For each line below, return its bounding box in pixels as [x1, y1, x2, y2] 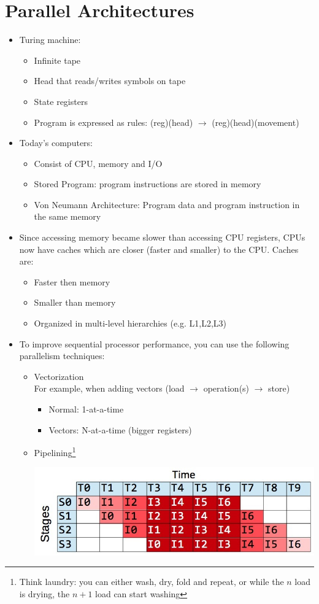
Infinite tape [34, 53, 81, 66]
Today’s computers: [19, 136, 93, 149]
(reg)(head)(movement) [212, 115, 299, 128]
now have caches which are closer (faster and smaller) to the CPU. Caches [19, 242, 299, 255]
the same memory [34, 210, 101, 223]
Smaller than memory [34, 296, 116, 309]
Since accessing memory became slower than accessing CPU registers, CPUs [19, 231, 306, 244]
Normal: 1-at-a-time [48, 403, 124, 415]
